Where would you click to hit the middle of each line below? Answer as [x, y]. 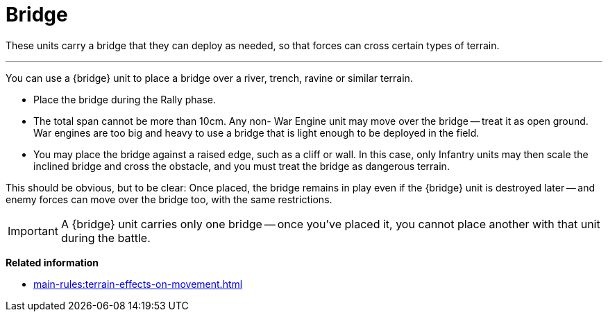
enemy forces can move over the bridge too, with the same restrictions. [169, 199]
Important [33, 231]
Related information [52, 262]
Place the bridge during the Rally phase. [125, 99]
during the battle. [105, 238]
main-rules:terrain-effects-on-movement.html [138, 284]
